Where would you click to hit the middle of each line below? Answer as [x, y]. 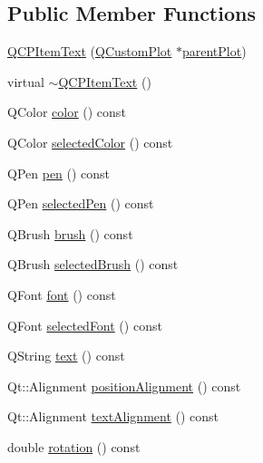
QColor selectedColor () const [90, 142]
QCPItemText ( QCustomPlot [90, 51]
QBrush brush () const [70, 233]
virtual [26, 81]
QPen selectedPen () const [81, 203]
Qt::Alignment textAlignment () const [113, 416]
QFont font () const [62, 294]
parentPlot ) [214, 51]
